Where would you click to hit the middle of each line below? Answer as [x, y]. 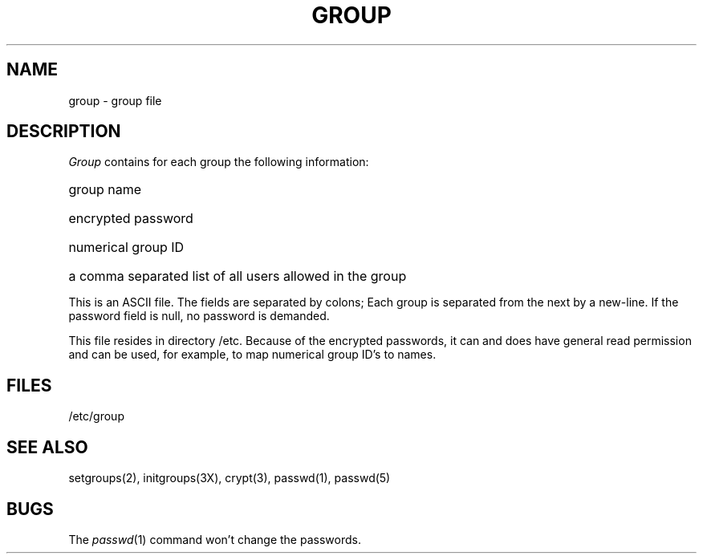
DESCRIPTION [64, 132]
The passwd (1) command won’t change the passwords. [215, 539]
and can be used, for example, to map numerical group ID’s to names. [252, 355]
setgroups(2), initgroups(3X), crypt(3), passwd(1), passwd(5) [230, 478]
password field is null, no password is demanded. [199, 316]
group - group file [115, 100]
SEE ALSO [47, 447]
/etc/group [96, 416]
